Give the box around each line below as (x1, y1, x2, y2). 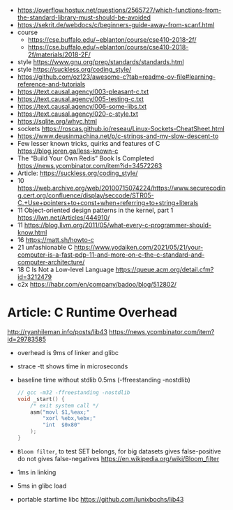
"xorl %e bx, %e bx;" (43, 415, 96, 422)
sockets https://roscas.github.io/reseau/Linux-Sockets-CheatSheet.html (17, 125, 225, 133)
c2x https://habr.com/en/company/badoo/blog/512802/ (17, 280, 176, 288)
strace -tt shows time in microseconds (17, 362, 128, 370)
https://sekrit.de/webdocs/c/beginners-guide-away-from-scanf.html (17, 21, 215, 29)
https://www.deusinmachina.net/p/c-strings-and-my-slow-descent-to (17, 132, 219, 140)
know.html (17, 228, 47, 237)
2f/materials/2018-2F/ (27, 50, 91, 59)
